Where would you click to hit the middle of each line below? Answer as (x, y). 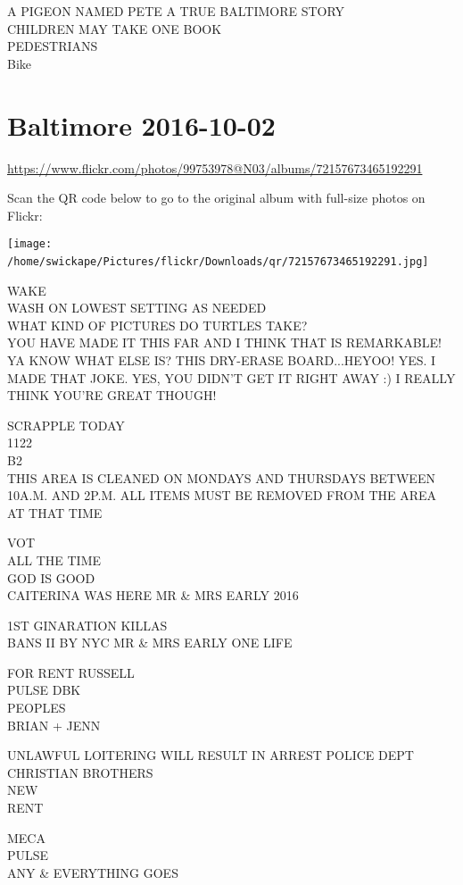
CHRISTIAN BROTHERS (80, 772)
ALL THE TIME (54, 559)
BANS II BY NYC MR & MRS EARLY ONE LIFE (150, 643)
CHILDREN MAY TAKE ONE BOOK (115, 28)
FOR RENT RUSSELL (71, 672)
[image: (30, 244)
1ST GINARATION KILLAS (87, 625)
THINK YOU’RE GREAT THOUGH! (112, 395)
